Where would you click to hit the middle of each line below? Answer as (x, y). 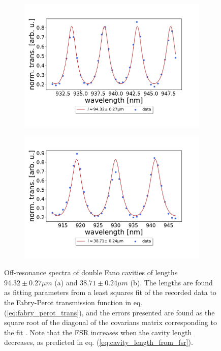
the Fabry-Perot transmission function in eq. (73, 302)
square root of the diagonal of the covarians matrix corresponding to (110, 322)
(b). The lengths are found (171, 282)
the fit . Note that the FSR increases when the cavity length (98, 332)
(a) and (66, 282)
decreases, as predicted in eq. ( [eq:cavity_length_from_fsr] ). (99, 342)
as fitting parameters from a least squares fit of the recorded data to (110, 292)
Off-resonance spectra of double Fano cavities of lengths (91, 272)
